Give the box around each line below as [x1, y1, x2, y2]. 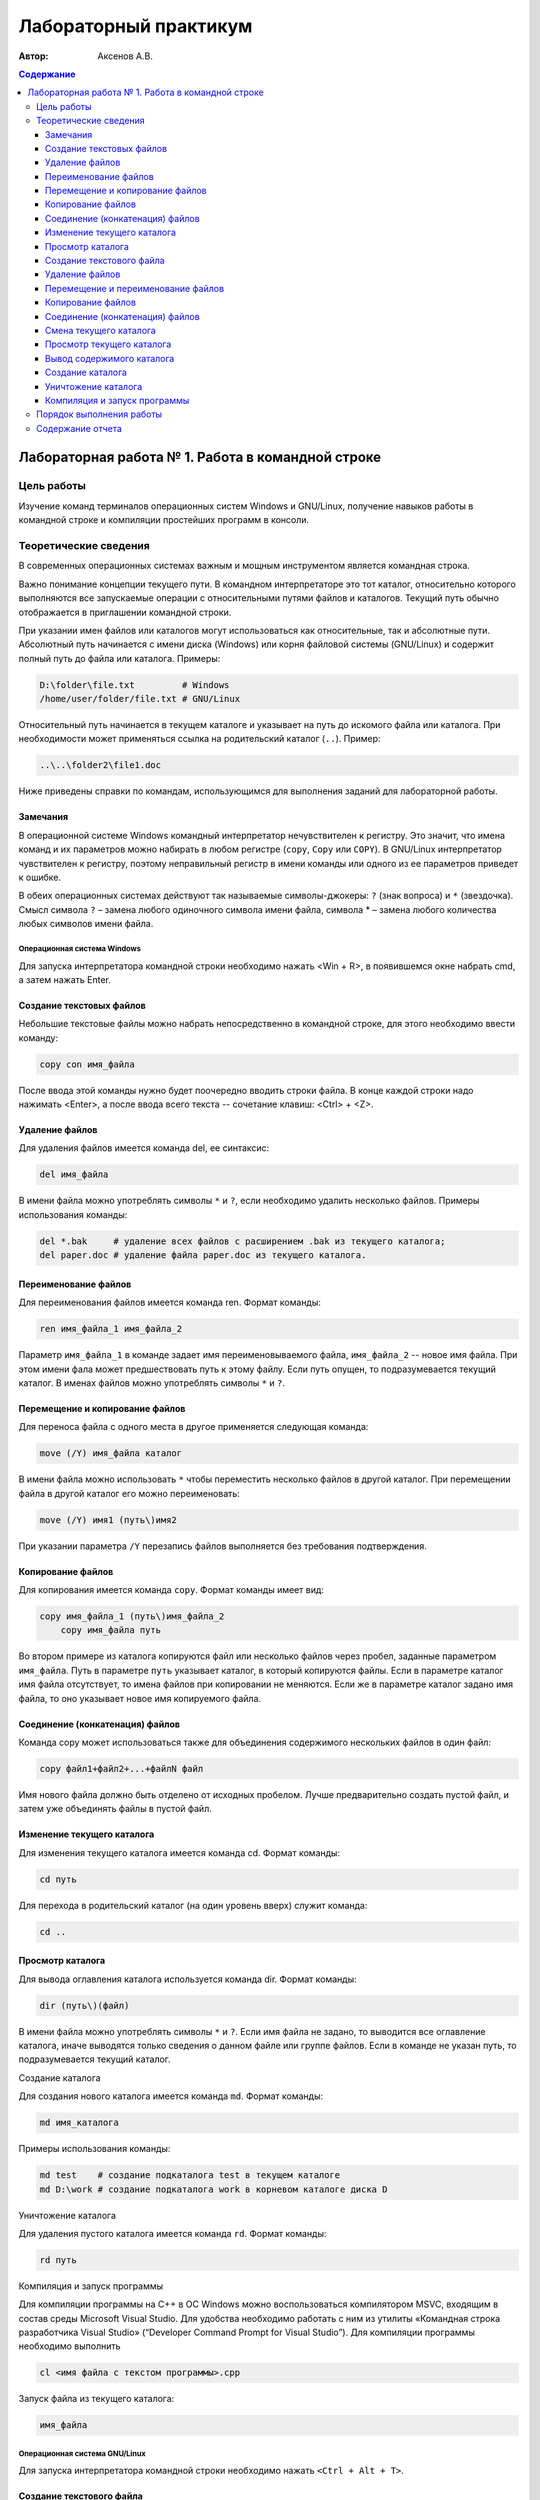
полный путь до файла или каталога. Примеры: [18, 652, 221, 664]
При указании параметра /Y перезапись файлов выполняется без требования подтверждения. [18, 1540, 427, 1552]
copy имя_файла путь [60, 1625, 162, 1636]
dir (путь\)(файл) [39, 2000, 130, 2011]
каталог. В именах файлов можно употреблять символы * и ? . [18, 1376, 285, 1389]
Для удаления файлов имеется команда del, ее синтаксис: [18, 1142, 270, 1154]
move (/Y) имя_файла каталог [39, 1448, 183, 1459]
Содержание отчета [36, 422, 122, 434]
